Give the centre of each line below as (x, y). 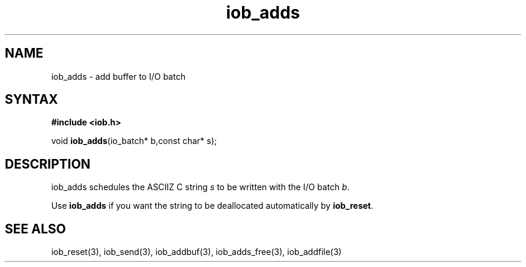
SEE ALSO (35, 229)
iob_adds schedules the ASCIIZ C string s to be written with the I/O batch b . (201, 187)
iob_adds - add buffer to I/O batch (118, 76)
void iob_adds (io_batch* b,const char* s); (134, 141)
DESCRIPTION (48, 164)
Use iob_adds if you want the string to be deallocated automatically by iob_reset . (212, 206)
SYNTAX (32, 100)
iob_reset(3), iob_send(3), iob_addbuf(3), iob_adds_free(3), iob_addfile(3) (196, 252)
